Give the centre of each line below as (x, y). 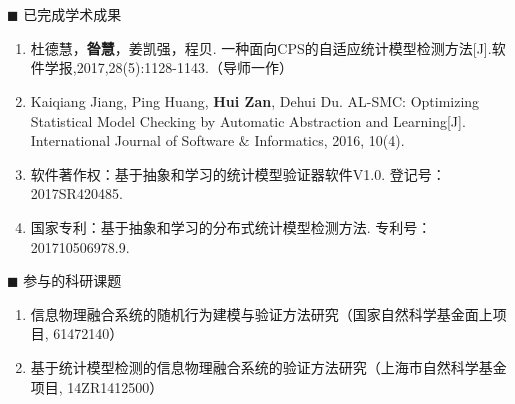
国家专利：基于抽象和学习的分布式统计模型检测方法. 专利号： (231, 226)
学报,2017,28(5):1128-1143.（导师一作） (168, 67)
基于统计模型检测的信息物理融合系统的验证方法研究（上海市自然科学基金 (268, 366)
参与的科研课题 (72, 280)
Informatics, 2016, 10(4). (329, 140)
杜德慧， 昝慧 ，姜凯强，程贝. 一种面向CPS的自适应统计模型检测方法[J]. (261, 47)
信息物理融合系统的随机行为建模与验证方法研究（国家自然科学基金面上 (261, 313)
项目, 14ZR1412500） (97, 386)
